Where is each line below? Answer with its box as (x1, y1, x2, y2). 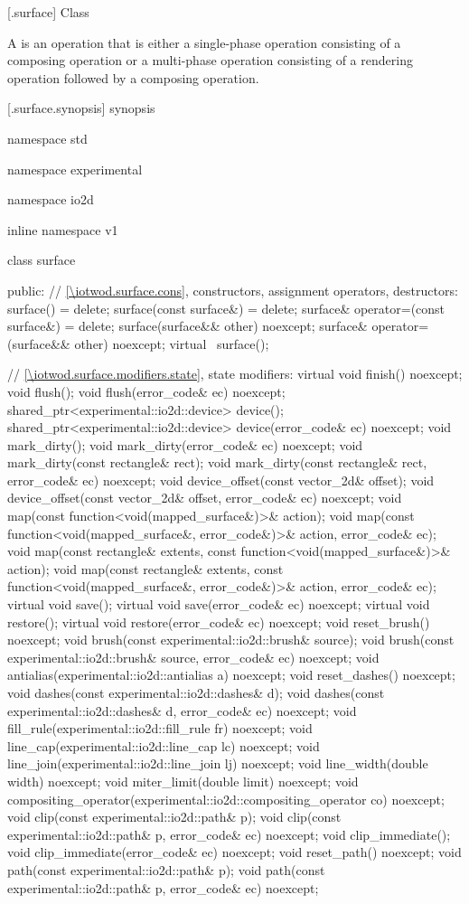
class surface (7, 250, 76, 269)
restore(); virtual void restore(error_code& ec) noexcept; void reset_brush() (7, 612, 430, 631)
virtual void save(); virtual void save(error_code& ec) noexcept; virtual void (7, 595, 430, 614)
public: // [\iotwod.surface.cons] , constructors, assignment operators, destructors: (7, 280, 458, 299)
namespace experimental (7, 159, 143, 178)
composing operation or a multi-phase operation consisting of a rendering (7, 51, 413, 70)
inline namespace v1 (7, 220, 118, 239)
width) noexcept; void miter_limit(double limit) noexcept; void (7, 771, 359, 790)
